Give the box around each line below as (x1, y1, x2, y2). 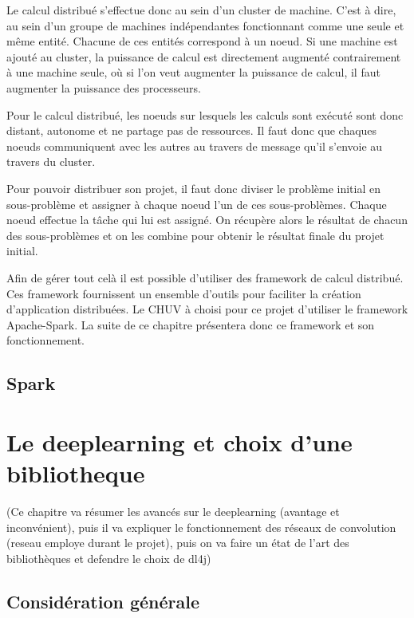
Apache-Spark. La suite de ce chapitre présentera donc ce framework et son (6, 316, 375, 333)
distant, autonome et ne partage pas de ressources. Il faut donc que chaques (6, 122, 377, 139)
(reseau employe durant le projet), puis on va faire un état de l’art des (6, 534, 349, 551)
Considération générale (6, 588, 200, 613)
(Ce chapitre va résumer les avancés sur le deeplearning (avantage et (6, 502, 340, 519)
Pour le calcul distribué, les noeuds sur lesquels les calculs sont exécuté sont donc (6, 106, 404, 123)
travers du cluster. (6, 153, 96, 170)
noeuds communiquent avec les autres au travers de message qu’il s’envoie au (6, 137, 383, 154)
